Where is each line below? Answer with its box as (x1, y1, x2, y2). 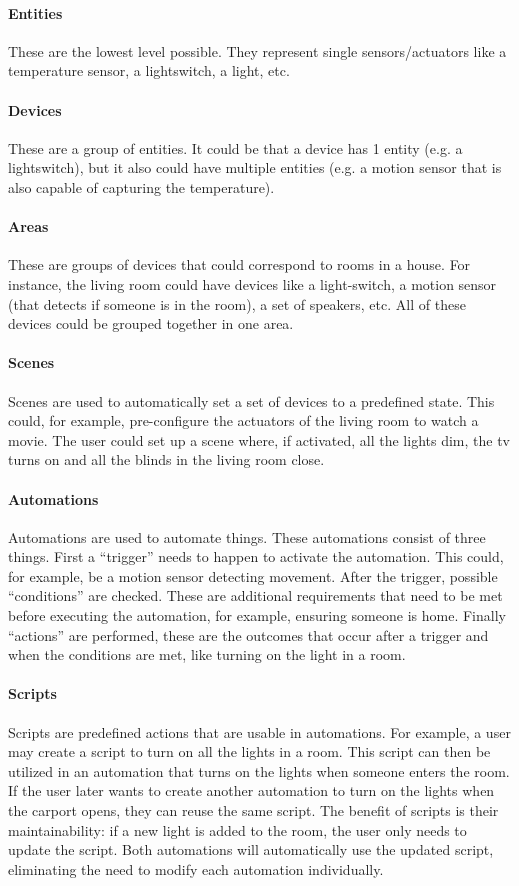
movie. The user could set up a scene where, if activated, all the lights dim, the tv (8, 429, 510, 450)
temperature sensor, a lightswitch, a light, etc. (8, 60, 290, 81)
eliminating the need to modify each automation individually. (8, 858, 384, 879)
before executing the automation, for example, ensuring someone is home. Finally (8, 605, 506, 626)
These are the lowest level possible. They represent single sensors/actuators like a (8, 40, 507, 61)
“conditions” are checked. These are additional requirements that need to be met (8, 585, 503, 606)
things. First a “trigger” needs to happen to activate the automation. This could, (8, 546, 504, 567)
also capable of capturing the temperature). (8, 176, 275, 197)
